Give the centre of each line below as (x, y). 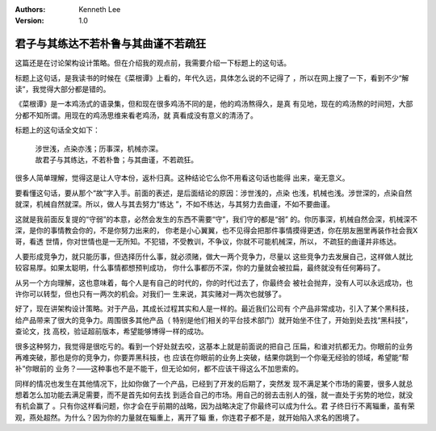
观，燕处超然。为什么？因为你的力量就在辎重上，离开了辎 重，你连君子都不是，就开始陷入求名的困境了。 (189, 417)
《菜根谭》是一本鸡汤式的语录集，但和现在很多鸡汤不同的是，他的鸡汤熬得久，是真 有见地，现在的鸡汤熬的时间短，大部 (214, 104)
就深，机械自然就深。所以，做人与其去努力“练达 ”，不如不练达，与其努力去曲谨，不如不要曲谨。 (175, 204)
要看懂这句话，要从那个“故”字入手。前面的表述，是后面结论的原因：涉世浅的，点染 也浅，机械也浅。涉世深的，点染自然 (214, 193)
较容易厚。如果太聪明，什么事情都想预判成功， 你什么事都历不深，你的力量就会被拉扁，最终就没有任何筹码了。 (200, 268)
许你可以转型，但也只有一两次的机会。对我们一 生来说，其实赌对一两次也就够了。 (150, 294)
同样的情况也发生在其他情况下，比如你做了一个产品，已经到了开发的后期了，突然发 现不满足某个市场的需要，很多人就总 (214, 383)
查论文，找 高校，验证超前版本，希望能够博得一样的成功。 (111, 332)
